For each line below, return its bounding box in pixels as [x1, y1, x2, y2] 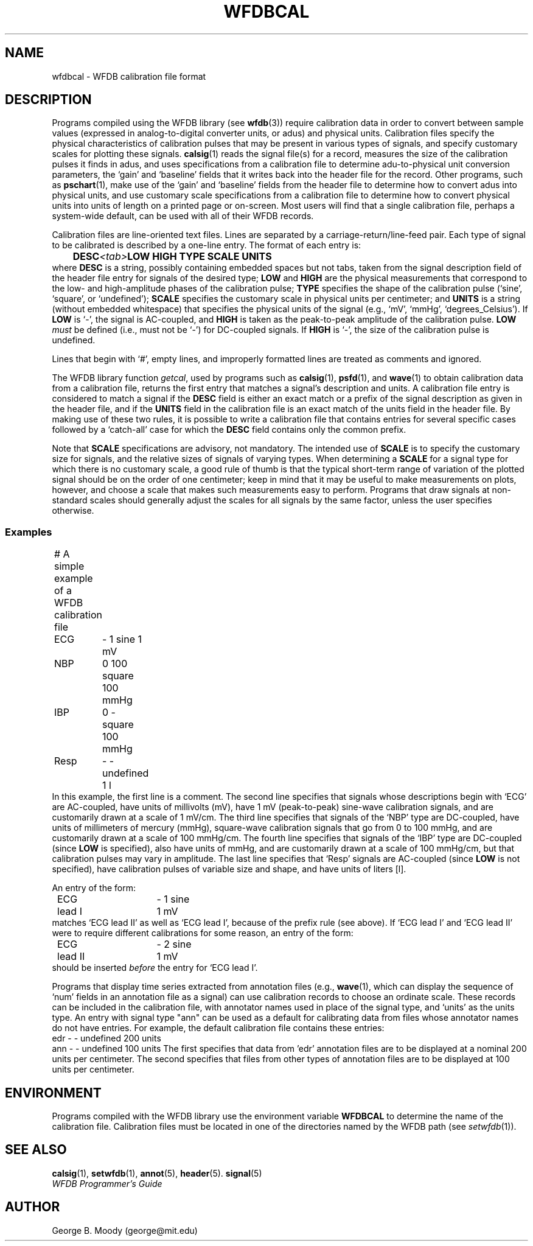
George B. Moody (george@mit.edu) [52, 1225, 198, 1236]
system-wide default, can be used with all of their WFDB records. [52, 211, 314, 222]
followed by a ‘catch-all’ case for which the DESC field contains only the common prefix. [52, 424, 406, 435]
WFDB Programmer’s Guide [52, 1178, 162, 1189]
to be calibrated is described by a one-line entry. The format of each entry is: [52, 240, 361, 251]
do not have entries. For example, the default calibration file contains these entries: [52, 1023, 385, 1034]
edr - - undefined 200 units [52, 1033, 161, 1044]
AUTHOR [5, 1199, 60, 1215]
